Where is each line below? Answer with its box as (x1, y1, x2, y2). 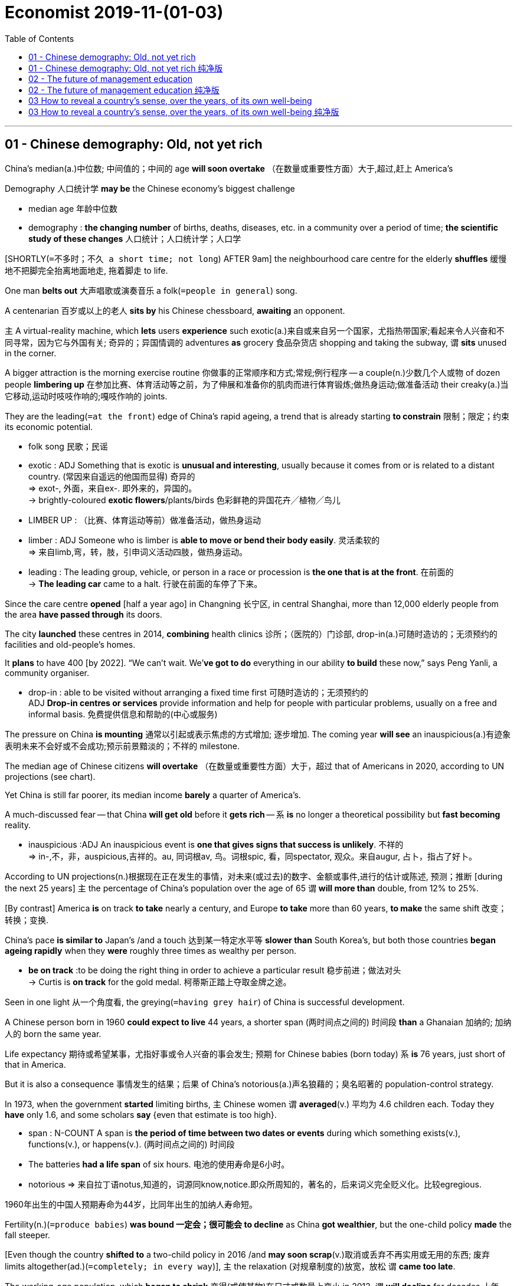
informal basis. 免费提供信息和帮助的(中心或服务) (28, 708, 218, 719)
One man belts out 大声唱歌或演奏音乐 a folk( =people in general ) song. (5, 285, 297, 296)
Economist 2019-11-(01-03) (5, 2, 224, 22)
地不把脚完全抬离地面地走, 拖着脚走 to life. (5, 265, 168, 275)
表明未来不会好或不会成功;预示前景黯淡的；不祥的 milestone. (5, 740, 240, 751)
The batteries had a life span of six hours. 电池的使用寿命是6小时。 (28, 1159, 290, 1169)
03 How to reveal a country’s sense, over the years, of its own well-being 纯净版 (28, 106, 339, 117)
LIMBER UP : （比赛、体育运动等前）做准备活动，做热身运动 (28, 514, 261, 525)
